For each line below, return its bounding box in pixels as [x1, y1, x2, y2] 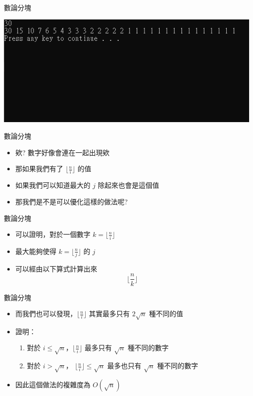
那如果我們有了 [15, 163, 63, 174]
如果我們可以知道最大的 [15, 180, 90, 190]
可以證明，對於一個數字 [15, 229, 90, 239]
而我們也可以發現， [15, 308, 77, 319]
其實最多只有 [89, 308, 130, 319]
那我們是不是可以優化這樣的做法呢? [15, 197, 128, 207]
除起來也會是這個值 [97, 180, 159, 190]
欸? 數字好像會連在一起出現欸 [15, 147, 110, 157]
